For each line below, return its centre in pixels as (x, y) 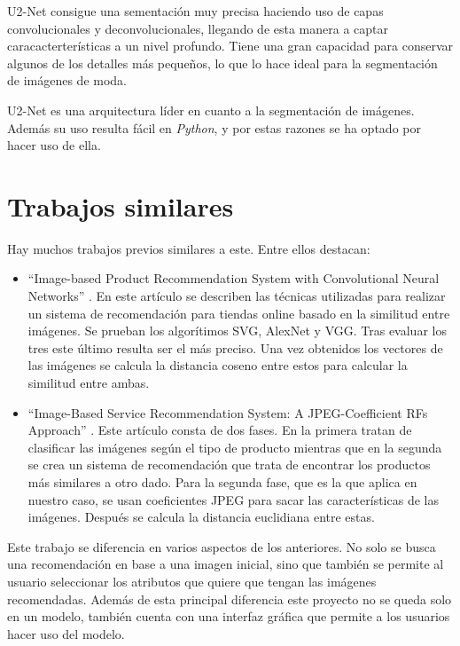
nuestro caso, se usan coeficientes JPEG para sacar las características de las (233, 499)
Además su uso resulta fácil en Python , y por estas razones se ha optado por (214, 127)
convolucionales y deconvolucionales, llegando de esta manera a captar (198, 28)
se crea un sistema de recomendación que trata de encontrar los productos (229, 465)
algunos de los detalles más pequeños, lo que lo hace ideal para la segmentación (222, 63)
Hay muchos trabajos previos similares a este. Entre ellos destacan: (189, 248)
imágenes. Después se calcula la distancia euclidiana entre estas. (201, 517)
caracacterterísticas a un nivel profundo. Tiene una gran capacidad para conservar (230, 46)
